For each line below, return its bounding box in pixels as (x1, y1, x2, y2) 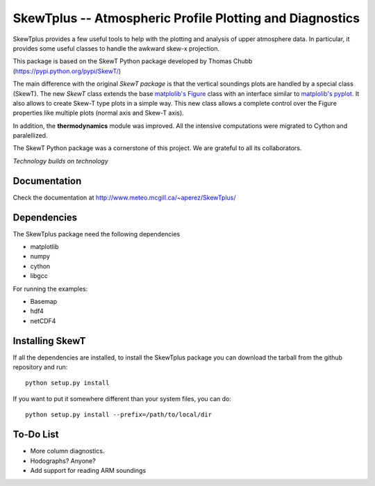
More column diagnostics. (30, 447, 105, 455)
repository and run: (12, 363, 68, 371)
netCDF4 (30, 316, 56, 325)
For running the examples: (12, 284, 88, 293)
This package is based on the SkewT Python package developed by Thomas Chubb (12, 57, 253, 65)
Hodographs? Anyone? (30, 456, 97, 465)
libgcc (30, 272, 48, 280)
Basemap (30, 298, 58, 305)
